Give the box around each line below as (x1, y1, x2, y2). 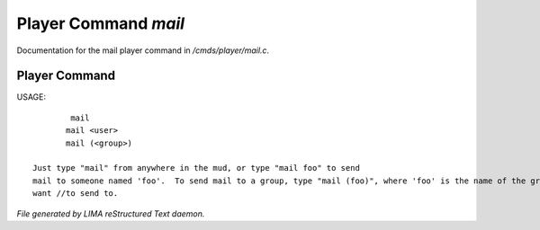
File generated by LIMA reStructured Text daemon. (16, 208, 205, 219)
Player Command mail (16, 13, 184, 33)
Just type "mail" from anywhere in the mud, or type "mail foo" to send (32, 163, 360, 173)
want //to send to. (32, 189, 119, 199)
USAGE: (16, 92, 47, 102)
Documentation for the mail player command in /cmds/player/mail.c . (16, 45, 270, 56)
